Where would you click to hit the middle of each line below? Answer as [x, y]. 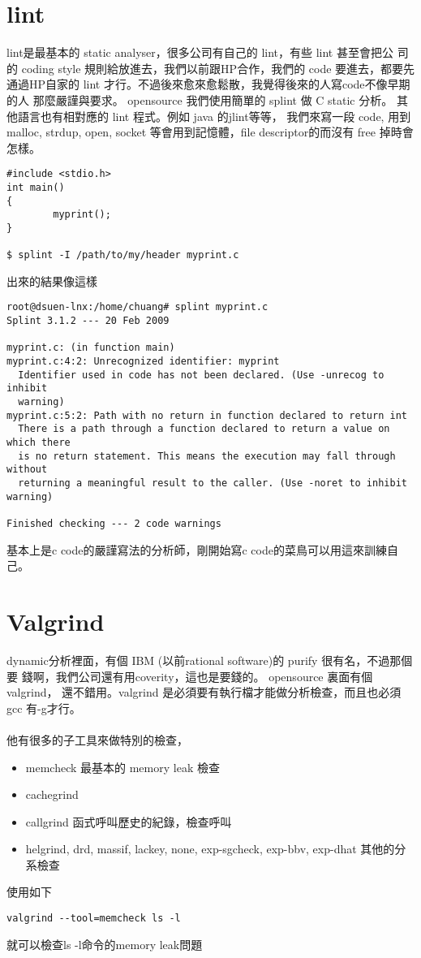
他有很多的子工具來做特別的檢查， [97, 739]
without [27, 470]
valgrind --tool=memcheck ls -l [94, 919]
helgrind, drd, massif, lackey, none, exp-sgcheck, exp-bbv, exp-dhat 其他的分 [216, 849]
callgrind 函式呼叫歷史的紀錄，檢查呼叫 [129, 821]
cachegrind [52, 794]
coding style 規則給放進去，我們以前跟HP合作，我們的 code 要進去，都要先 [218, 68]
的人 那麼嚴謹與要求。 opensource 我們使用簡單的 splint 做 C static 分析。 [200, 99]
